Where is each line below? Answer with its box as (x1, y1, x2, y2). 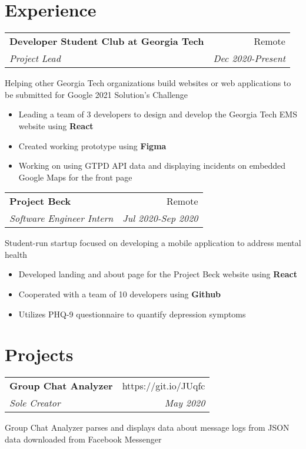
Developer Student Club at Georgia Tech (9, 34, 204, 48)
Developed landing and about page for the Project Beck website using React (18, 268, 297, 280)
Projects (5, 342, 74, 366)
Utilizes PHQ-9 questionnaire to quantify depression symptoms (18, 307, 246, 320)
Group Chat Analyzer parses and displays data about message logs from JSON (5, 421, 290, 434)
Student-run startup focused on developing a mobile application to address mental (5, 237, 301, 249)
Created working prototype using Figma (18, 139, 167, 152)
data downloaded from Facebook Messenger (5, 432, 162, 445)
